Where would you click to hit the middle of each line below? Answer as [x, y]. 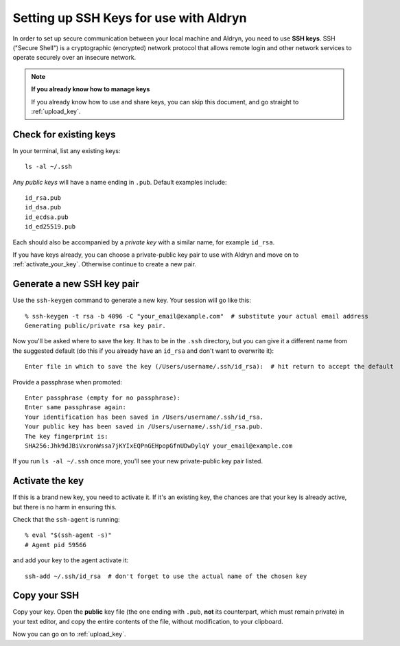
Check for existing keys [64, 134]
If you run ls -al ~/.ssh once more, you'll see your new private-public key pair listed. [138, 461]
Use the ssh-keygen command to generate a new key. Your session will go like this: [132, 300]
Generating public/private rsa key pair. [95, 326]
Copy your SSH [46, 596]
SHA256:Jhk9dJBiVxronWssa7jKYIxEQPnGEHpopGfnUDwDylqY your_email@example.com [159, 446]
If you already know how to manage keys [91, 89]
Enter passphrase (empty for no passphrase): [103, 397]
